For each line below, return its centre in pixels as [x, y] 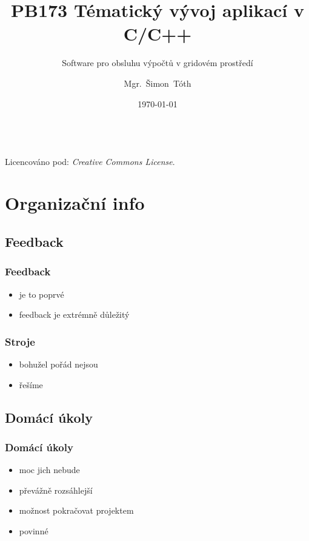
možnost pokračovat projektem [76, 510]
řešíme [31, 384]
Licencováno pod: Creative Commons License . [90, 161]
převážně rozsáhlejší [56, 490]
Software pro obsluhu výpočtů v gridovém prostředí [158, 63]
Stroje [20, 341]
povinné [34, 531]
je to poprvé [42, 294]
